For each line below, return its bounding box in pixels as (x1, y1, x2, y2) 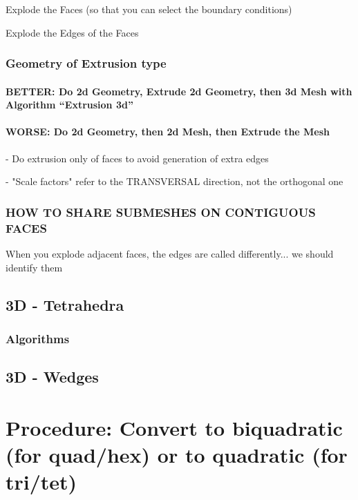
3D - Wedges (6, 366, 99, 387)
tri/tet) (6, 468, 77, 496)
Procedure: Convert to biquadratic (6, 413, 343, 441)
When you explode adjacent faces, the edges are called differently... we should (6, 246, 334, 260)
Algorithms (6, 329, 70, 347)
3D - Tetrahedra (6, 294, 124, 315)
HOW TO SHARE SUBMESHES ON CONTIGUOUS (6, 203, 316, 220)
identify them (6, 260, 63, 274)
